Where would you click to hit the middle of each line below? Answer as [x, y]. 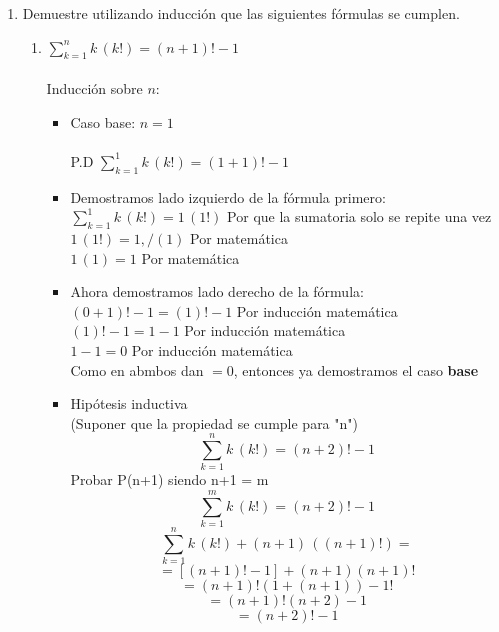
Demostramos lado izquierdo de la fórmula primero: [228, 196]
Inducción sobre [94, 87]
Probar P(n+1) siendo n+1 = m [169, 479]
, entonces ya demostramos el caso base [356, 369]
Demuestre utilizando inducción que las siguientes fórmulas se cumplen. [241, 13]
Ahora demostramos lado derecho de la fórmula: [217, 291]
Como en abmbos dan [137, 369]
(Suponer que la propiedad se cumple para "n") [214, 422]
